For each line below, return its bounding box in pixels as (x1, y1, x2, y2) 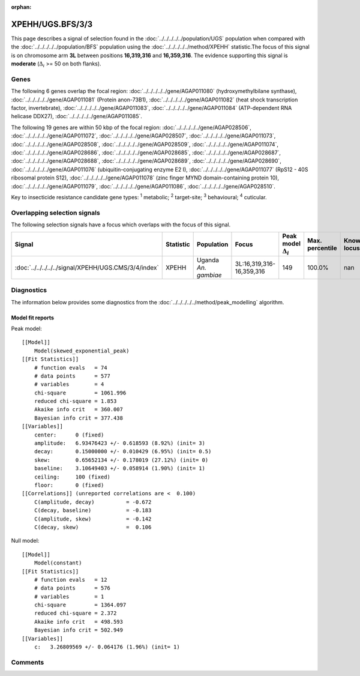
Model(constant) (34, 560, 82, 567)
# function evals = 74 (34, 364, 107, 371)
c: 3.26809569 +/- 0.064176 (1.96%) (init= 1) (34, 644, 180, 651)
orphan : (11, 4, 32, 10)
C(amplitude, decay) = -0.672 (34, 498, 152, 505)
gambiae (196, 271, 222, 279)
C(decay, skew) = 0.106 (34, 524, 152, 531)
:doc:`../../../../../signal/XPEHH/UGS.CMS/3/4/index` (14, 263, 159, 271)
